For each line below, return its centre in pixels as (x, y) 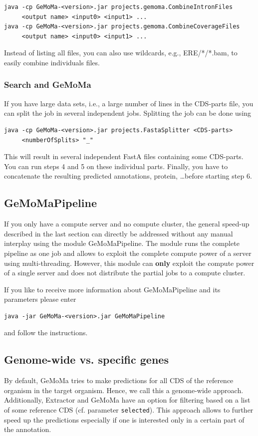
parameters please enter (40, 299)
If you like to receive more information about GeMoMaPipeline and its (112, 289)
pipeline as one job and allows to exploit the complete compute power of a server (128, 253)
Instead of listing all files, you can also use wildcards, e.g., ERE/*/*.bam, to (121, 53)
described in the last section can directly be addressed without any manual (119, 233)
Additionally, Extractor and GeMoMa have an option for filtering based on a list (127, 400)
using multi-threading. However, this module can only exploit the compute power (129, 263)
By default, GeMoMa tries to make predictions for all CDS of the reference (119, 380)
